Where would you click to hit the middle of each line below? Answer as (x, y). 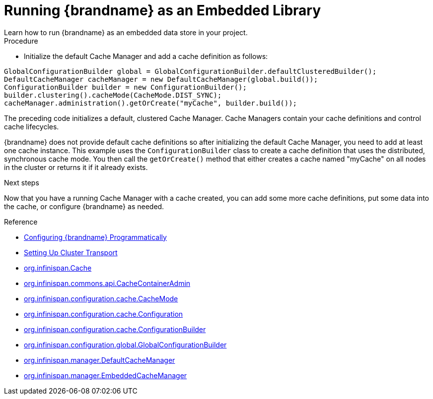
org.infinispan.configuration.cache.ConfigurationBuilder (115, 329)
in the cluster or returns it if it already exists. (76, 167)
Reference (21, 222)
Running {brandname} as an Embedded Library (163, 10)
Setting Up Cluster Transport (71, 252)
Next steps (22, 182)
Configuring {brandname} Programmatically (95, 237)
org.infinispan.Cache (58, 268)
